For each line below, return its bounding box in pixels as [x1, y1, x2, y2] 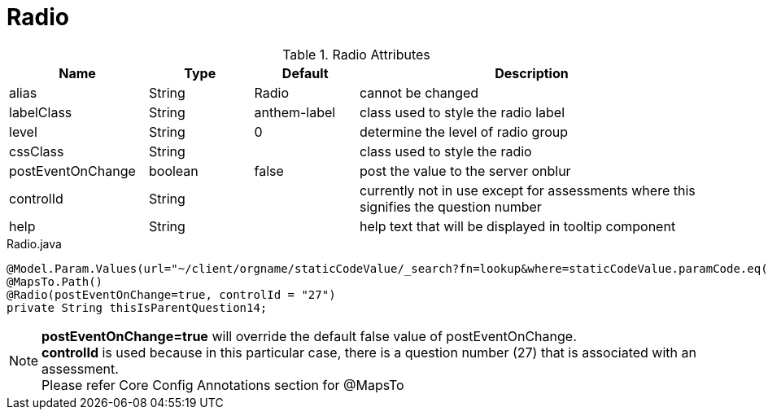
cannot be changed [360, 84, 479, 101]
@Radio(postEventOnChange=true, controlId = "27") [7, 287, 336, 301]
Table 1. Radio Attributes [282, 46, 430, 63]
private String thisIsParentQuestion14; [7, 300, 268, 314]
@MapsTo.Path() [7, 274, 103, 288]
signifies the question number [360, 198, 542, 215]
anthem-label [254, 103, 336, 120]
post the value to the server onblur [360, 162, 571, 179]
